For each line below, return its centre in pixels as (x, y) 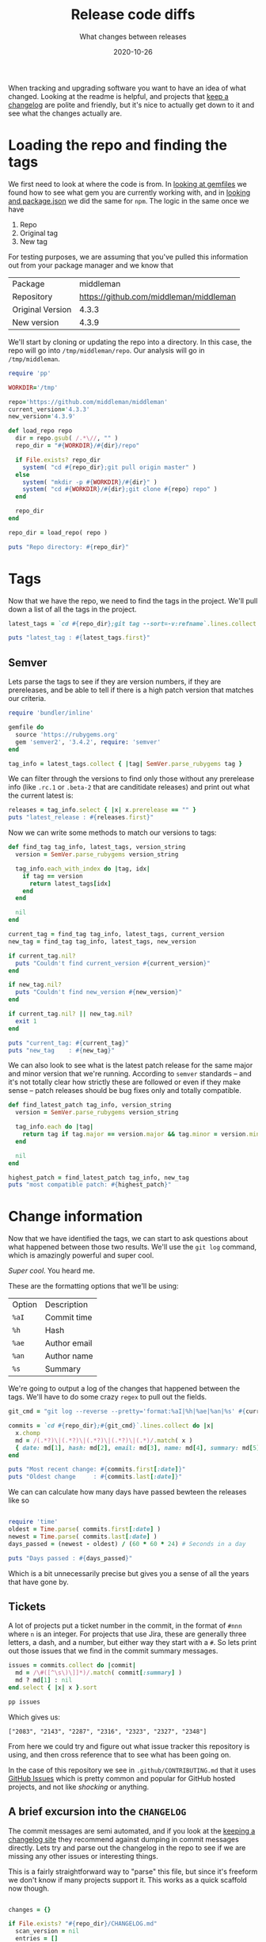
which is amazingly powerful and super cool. (81, 1255)
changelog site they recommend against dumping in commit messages (123, 1839)
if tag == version (53, 876)
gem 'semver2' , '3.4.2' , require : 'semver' (88, 742)
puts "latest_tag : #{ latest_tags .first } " (79, 638)
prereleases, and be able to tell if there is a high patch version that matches (131, 690)
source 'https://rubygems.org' (67, 734)
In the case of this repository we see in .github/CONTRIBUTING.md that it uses (132, 1770)
